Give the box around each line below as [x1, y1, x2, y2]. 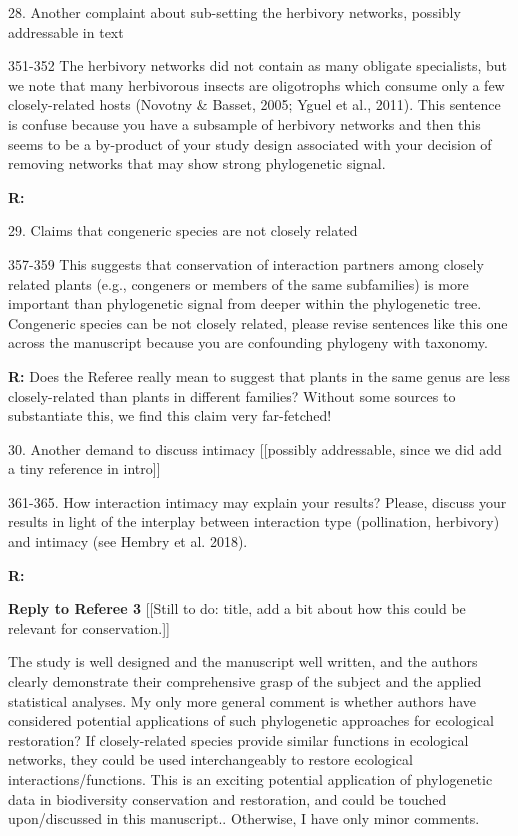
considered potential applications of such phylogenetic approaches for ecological [8, 710, 494, 731]
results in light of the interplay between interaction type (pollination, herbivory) [8, 511, 500, 532]
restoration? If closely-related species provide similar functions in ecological [8, 729, 469, 750]
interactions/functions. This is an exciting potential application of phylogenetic [8, 769, 493, 789]
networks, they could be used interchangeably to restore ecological [8, 749, 413, 770]
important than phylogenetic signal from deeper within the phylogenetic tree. [8, 293, 482, 314]
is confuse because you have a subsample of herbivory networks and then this [8, 113, 481, 134]
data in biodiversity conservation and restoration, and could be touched [8, 788, 447, 809]
